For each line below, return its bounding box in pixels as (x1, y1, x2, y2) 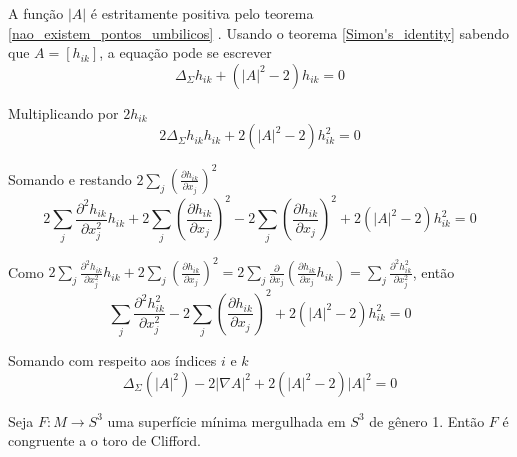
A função (8, 3, 64, 23)
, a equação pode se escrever (99, 42, 272, 63)
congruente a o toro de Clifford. (8, 430, 202, 451)
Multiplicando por (8, 102, 119, 123)
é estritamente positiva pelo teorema (90, 3, 314, 23)
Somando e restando (8, 168, 132, 189)
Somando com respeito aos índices (8, 349, 217, 370)
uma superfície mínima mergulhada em (107, 410, 346, 431)
